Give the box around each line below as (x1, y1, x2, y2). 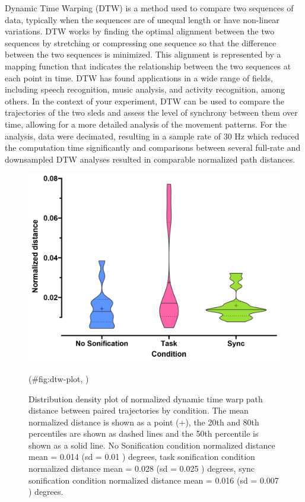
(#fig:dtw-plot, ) (28, 372, 89, 385)
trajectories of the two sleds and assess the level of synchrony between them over (5, 106, 298, 119)
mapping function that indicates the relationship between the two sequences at (5, 59, 291, 72)
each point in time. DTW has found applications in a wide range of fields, (5, 71, 273, 84)
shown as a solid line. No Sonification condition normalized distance (28, 439, 275, 451)
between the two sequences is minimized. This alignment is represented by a (5, 48, 281, 61)
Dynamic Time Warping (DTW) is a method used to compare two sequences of (5, 2, 294, 14)
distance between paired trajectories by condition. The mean (28, 404, 249, 417)
